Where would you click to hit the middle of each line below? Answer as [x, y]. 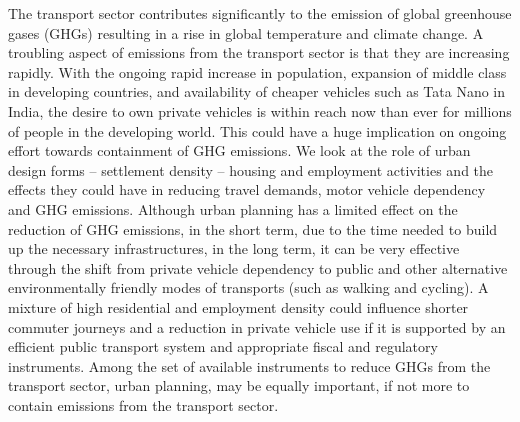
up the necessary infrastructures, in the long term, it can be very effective [234, 248]
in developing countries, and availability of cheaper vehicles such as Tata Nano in [256, 91]
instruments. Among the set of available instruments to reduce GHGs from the [249, 365]
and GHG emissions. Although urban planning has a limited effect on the [233, 208]
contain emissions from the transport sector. [143, 404]
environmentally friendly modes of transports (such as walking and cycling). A [248, 287]
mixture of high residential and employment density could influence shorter [238, 306]
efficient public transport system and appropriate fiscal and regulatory [223, 346]
